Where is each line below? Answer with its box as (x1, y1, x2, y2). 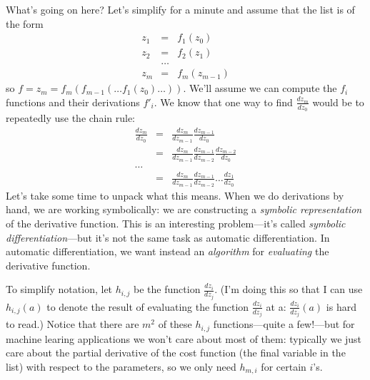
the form (6, 16, 44, 31)
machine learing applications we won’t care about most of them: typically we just (6, 331, 362, 346)
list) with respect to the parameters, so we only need (6, 359, 236, 374)
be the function (134, 282, 201, 297)
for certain (261, 359, 306, 374)
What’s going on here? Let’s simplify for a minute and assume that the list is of (6, 2, 355, 16)
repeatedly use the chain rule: (6, 111, 135, 125)
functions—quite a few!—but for (213, 317, 355, 332)
